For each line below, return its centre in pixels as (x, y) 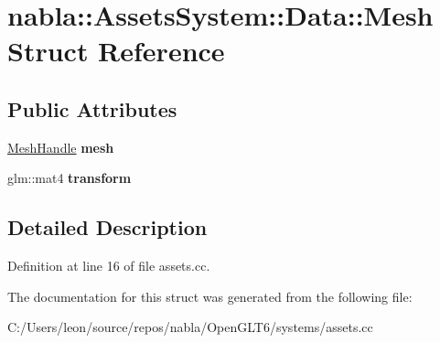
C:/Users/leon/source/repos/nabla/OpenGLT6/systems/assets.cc (190, 327)
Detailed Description (107, 227)
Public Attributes (92, 108)
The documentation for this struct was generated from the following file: (210, 296)
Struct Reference (116, 51)
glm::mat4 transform (70, 178)
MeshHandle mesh (61, 147)
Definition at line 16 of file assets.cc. (109, 266)
